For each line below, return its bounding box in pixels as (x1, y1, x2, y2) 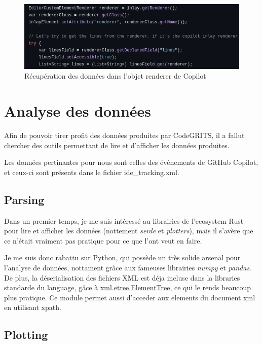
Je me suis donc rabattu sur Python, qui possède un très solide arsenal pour (4, 252, 241, 263)
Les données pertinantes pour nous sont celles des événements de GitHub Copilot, (4, 157, 258, 167)
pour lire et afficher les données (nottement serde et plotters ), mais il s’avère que (4, 225, 253, 236)
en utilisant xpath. (4, 302, 61, 313)
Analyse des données (4, 100, 152, 121)
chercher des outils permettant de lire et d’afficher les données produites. (4, 140, 230, 150)
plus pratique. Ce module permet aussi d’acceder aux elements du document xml (4, 292, 255, 302)
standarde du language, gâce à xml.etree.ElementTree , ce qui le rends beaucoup (4, 282, 251, 293)
